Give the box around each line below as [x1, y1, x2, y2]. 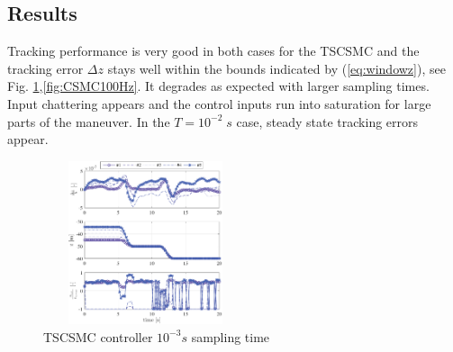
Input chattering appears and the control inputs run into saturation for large [7, 94, 431, 113]
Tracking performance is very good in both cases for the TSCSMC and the [7, 41, 420, 60]
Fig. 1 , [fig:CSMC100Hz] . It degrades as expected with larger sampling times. [7, 77, 430, 95]
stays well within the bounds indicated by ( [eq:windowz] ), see [107, 59, 446, 77]
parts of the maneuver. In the [7, 112, 170, 131]
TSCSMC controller [43, 327, 153, 346]
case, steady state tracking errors [236, 112, 419, 131]
